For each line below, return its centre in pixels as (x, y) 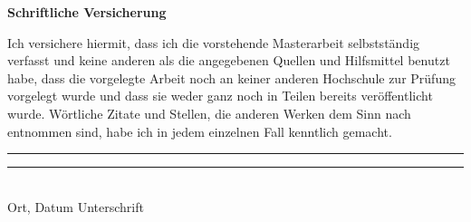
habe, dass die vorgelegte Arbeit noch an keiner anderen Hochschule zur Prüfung (231, 77)
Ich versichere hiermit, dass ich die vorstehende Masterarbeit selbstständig (214, 42)
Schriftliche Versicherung (87, 12)
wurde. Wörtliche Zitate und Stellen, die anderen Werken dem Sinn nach (209, 113)
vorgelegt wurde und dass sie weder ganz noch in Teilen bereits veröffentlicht (220, 96)
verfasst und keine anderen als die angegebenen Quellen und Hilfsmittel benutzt (229, 60)
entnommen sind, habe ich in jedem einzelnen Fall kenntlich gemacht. (200, 131)
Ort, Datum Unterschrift (76, 206)
